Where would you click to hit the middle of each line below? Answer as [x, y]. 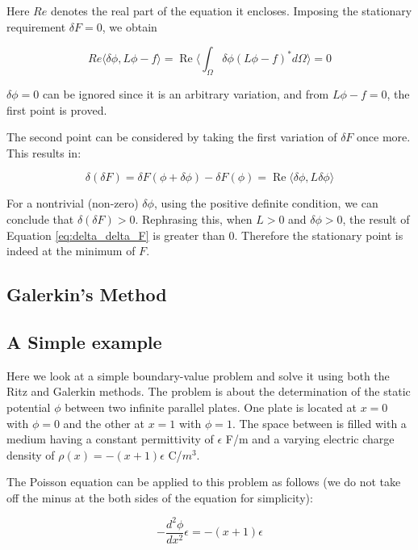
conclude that [40, 218]
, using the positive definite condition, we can [266, 203]
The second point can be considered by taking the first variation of [172, 137]
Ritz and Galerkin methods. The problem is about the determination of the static [209, 391]
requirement [36, 26]
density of [31, 454]
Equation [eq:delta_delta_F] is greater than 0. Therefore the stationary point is [205, 235]
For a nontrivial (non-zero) [73, 203]
